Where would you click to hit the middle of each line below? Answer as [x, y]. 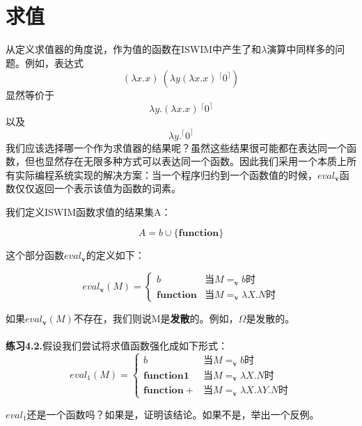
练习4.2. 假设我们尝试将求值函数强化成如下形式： [117, 346]
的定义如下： [115, 255]
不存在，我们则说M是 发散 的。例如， [156, 318]
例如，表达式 [54, 62]
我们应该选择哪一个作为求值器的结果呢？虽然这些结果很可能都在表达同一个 [176, 147]
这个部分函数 [35, 255]
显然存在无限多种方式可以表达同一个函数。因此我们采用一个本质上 [195, 161]
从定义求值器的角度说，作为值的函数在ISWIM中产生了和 [134, 49]
